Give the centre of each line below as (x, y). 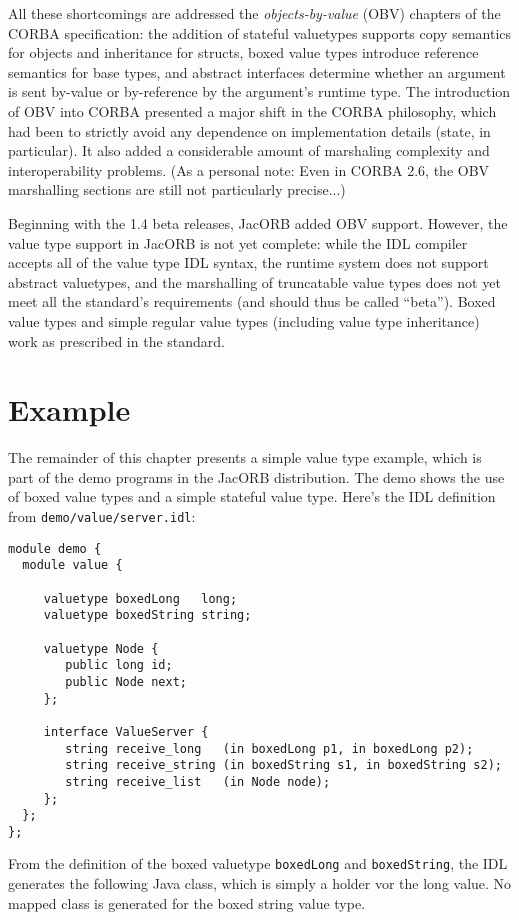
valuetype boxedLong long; (140, 598)
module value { (72, 565)
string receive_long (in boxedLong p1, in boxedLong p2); (269, 748)
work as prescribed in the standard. (117, 340)
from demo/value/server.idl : (102, 516)
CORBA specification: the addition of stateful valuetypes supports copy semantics (260, 32)
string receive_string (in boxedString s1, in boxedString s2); (283, 765)
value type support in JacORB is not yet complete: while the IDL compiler (238, 242)
